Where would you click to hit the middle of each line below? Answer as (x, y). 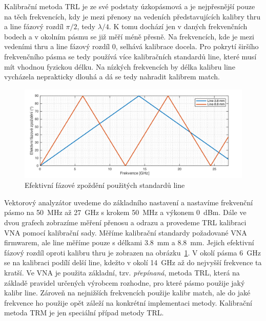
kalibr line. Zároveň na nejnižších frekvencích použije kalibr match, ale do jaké (127, 293)
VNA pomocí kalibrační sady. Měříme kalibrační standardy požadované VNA (126, 232)
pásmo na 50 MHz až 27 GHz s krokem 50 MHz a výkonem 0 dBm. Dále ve (125, 212)
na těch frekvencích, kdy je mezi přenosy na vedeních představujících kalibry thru (132, 16)
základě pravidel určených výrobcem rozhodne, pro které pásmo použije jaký (125, 282)
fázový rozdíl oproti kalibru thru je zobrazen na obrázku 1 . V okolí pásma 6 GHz (132, 252)
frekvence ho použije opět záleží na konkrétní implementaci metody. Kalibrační (128, 302)
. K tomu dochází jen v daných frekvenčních (178, 26)
